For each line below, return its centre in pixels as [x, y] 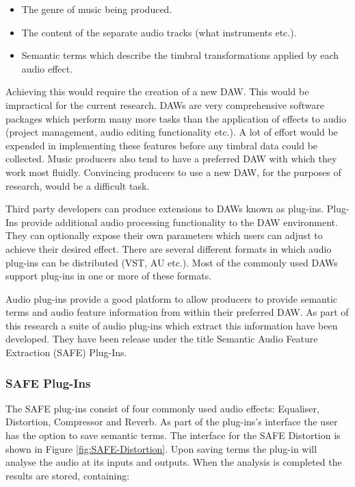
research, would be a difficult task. [78, 185]
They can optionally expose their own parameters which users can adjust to [164, 235]
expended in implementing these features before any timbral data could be [162, 145]
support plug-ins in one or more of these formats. [109, 276]
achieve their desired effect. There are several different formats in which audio [169, 248]
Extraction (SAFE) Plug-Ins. [66, 352]
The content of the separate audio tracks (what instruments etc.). [159, 32]
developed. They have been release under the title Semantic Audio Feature [162, 339]
